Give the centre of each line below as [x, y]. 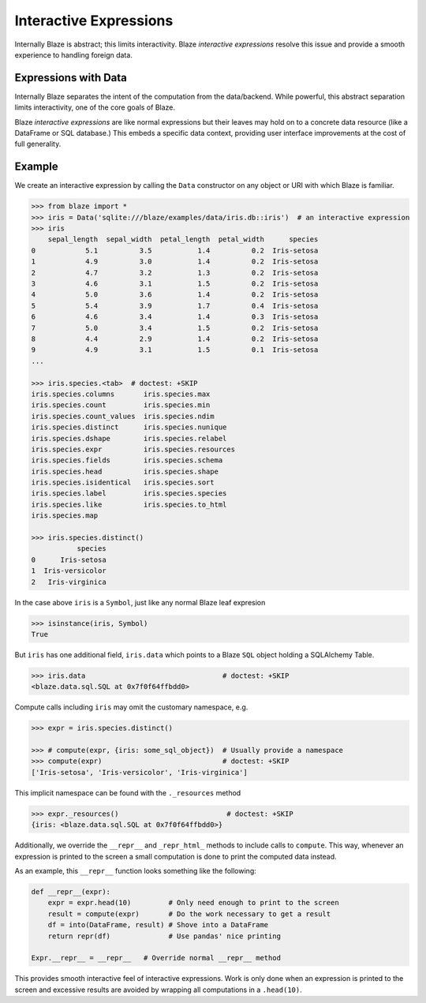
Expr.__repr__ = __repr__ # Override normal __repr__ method [156, 958]
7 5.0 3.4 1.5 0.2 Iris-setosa [175, 328]
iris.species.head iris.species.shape [125, 471]
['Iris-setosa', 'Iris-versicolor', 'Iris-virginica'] [139, 772]
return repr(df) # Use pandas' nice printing [164, 936]
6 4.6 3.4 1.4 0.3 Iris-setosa [175, 317]
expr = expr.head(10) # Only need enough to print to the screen [193, 903]
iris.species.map [65, 516]
